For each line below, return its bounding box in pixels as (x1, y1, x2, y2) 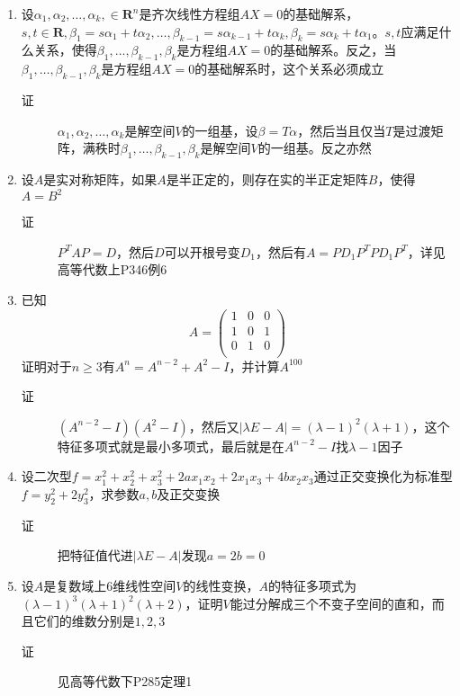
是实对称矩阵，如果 (43, 169, 158, 188)
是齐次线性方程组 (139, 4, 240, 22)
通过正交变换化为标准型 (313, 467, 453, 486)
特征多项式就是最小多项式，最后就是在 (57, 436, 284, 455)
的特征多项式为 (267, 576, 356, 594)
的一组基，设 (182, 120, 258, 139)
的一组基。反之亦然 (257, 138, 372, 157)
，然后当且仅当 (297, 120, 386, 139)
